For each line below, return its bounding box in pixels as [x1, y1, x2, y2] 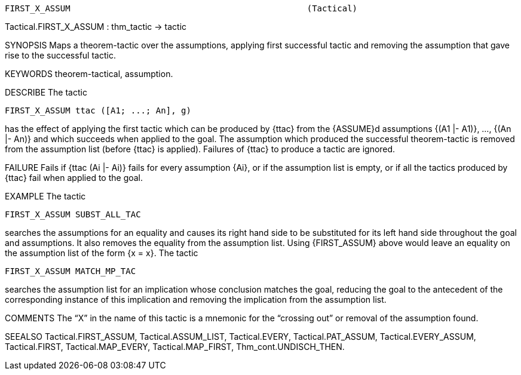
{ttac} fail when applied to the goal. [5, 173, 143, 183]
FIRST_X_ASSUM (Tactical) [5, 4, 358, 13]
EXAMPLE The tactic [5, 191, 86, 201]
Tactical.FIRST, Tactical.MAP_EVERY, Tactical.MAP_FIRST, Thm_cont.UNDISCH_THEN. [5, 342, 345, 352]
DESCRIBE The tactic [5, 87, 87, 97]
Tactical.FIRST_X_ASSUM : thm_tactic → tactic [5, 21, 187, 32]
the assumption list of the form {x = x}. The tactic [5, 248, 198, 258]
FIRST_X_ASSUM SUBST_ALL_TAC [5, 210, 141, 219]
